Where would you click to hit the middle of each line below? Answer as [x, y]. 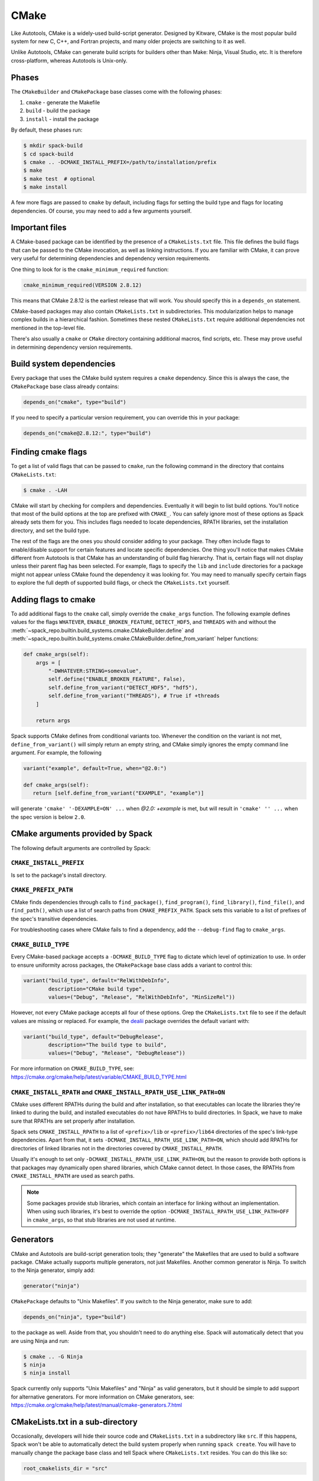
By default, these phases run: [47, 130]
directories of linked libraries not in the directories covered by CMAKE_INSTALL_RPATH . [117, 1148]
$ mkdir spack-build [53, 146]
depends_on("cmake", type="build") [75, 402]
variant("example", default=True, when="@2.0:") [95, 768]
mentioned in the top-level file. [48, 328]
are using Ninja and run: [40, 1341]
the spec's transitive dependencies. [54, 919]
